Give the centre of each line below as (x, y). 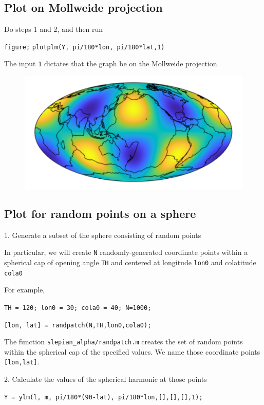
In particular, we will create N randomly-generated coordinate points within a (126, 252)
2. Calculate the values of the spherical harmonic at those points (106, 379)
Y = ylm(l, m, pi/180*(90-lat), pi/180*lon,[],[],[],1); (103, 397)
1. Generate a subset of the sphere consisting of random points (103, 235)
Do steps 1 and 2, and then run (54, 29)
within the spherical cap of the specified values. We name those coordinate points (132, 351)
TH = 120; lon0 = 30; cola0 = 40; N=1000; (78, 308)
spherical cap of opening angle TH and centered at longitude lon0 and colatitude (130, 262)
